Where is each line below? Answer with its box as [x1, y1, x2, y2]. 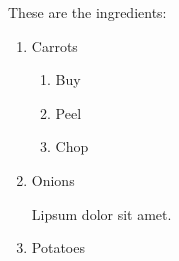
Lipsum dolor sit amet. [31, 203, 172, 224]
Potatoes [31, 237, 85, 258]
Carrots [31, 35, 78, 56]
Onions [31, 169, 75, 190]
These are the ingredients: [8, 2, 167, 22]
